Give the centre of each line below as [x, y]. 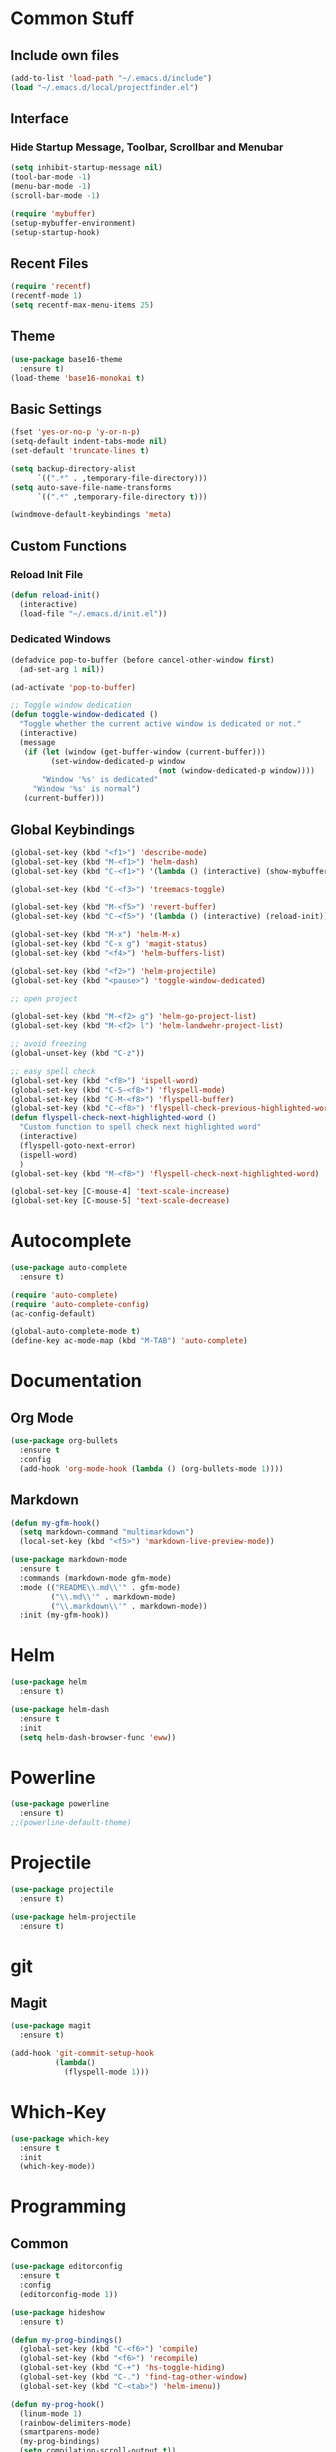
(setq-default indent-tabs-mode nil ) [89, 442]
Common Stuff [72, 18]
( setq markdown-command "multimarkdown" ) [107, 1532]
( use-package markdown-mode [69, 1560]
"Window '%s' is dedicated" [100, 780]
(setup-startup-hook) [55, 232]
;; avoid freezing [48, 1044]
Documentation [76, 1381]
